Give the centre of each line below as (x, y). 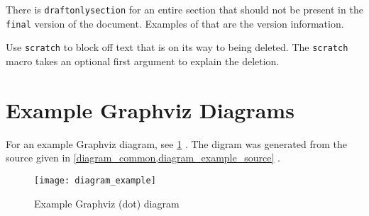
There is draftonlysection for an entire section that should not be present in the (184, 9)
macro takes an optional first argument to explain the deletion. (143, 61)
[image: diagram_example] (95, 180)
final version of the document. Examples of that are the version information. (175, 23)
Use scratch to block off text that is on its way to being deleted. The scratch (177, 47)
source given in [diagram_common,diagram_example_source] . (143, 158)
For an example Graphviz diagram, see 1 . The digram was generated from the (176, 143)
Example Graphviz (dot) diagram (107, 203)
